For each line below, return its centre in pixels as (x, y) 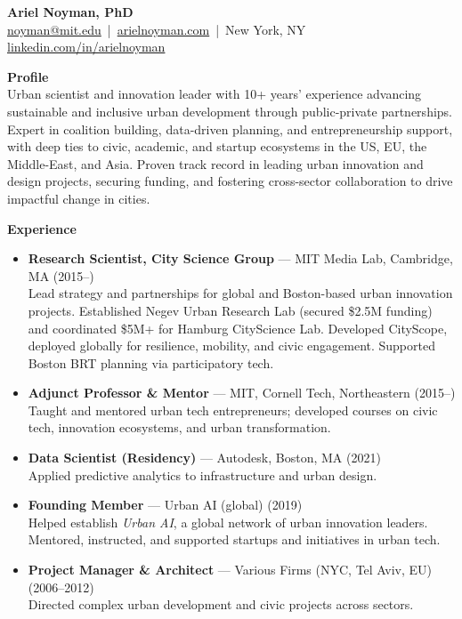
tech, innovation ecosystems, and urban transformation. (179, 427)
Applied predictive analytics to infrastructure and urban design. (203, 474)
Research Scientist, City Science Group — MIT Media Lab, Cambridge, (240, 258)
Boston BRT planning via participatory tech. (151, 362)
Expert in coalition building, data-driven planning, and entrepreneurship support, (230, 129)
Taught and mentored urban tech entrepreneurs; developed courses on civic (233, 410)
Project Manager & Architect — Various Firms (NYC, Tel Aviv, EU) (230, 570)
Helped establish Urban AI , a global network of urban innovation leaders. (228, 522)
